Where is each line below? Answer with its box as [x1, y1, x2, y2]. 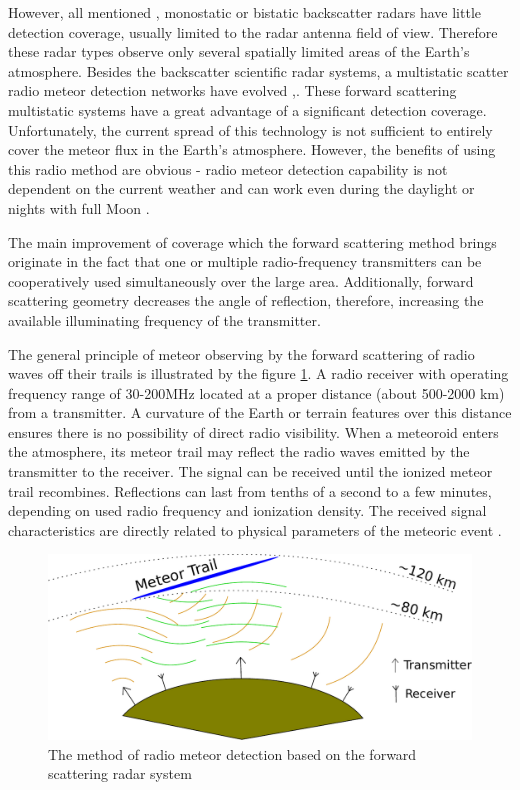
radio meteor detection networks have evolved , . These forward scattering [8, 80, 457, 101]
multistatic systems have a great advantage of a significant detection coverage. [8, 99, 487, 120]
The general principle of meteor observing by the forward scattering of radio [8, 343, 475, 364]
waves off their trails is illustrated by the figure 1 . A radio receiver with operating [8, 363, 509, 384]
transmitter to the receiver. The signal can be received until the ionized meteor [8, 461, 493, 482]
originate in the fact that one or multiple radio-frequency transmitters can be [8, 251, 482, 272]
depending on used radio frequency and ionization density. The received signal [8, 500, 487, 521]
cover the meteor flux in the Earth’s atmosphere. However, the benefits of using [8, 139, 496, 160]
